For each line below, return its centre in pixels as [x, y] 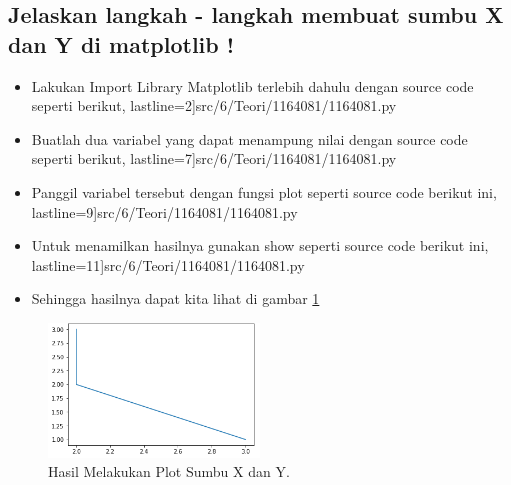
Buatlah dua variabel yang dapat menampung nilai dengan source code [249, 138]
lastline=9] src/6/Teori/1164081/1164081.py [164, 211]
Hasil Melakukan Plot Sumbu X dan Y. [169, 471]
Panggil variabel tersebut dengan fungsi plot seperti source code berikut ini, [264, 191]
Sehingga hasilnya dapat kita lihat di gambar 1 [175, 298]
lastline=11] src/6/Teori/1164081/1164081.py [168, 264]
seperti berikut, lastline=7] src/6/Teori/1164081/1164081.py [214, 158]
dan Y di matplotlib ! [121, 43]
